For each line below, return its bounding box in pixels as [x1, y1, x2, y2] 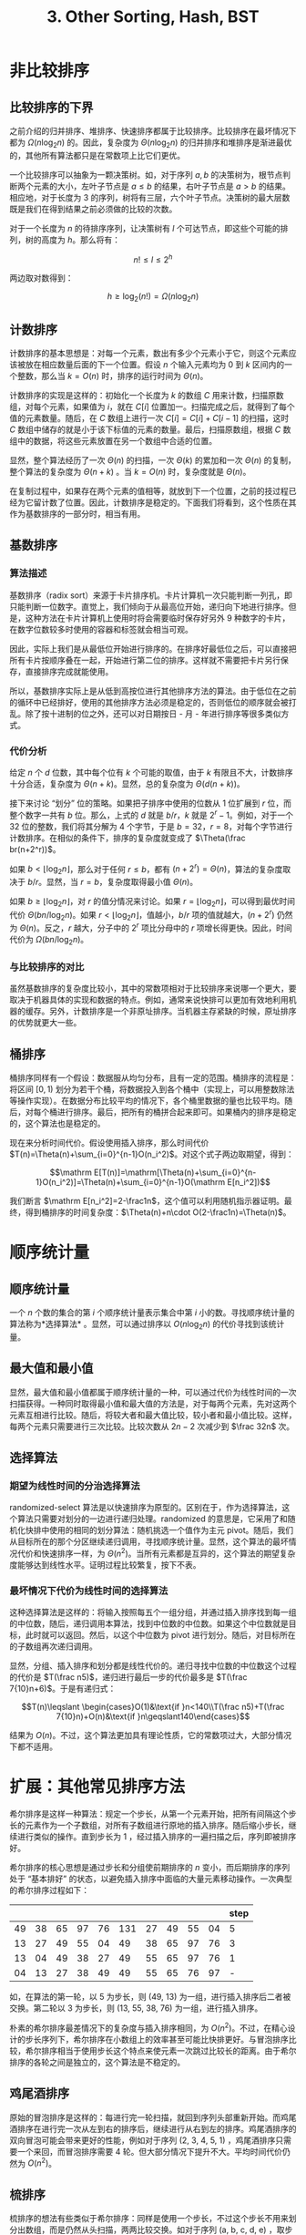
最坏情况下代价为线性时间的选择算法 [9, 1584, 168, 1597]
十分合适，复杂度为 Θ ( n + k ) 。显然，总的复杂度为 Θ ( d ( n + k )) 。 [9, 778, 246, 789]
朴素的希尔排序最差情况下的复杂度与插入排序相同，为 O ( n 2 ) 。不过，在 [9, 2021, 272, 2034]
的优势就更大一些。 [9, 1017, 82, 1028]
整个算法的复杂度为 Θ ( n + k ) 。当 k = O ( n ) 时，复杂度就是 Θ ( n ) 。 [9, 467, 251, 478]
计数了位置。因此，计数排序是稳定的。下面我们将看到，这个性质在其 [40, 497, 297, 508]
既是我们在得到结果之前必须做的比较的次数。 [9, 203, 178, 214]
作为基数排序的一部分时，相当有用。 [9, 509, 146, 520]
